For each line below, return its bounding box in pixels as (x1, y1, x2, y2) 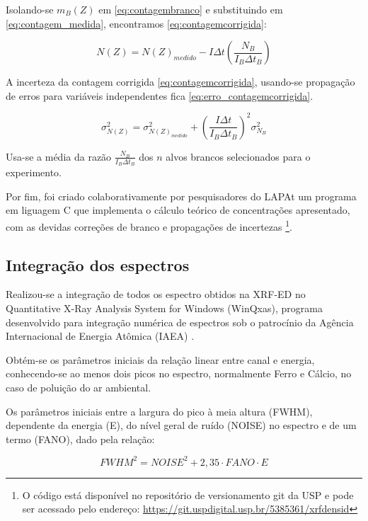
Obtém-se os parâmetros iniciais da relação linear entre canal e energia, (6, 352, 315, 367)
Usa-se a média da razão (6, 149, 112, 164)
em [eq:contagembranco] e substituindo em (98, 2, 283, 16)
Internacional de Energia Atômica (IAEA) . (6, 328, 195, 343)
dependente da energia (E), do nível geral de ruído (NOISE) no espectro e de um (6, 418, 357, 433)
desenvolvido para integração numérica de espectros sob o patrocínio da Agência (6, 314, 354, 329)
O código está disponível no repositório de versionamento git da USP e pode (22, 487, 354, 502)
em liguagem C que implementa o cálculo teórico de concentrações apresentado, (6, 202, 350, 217)
